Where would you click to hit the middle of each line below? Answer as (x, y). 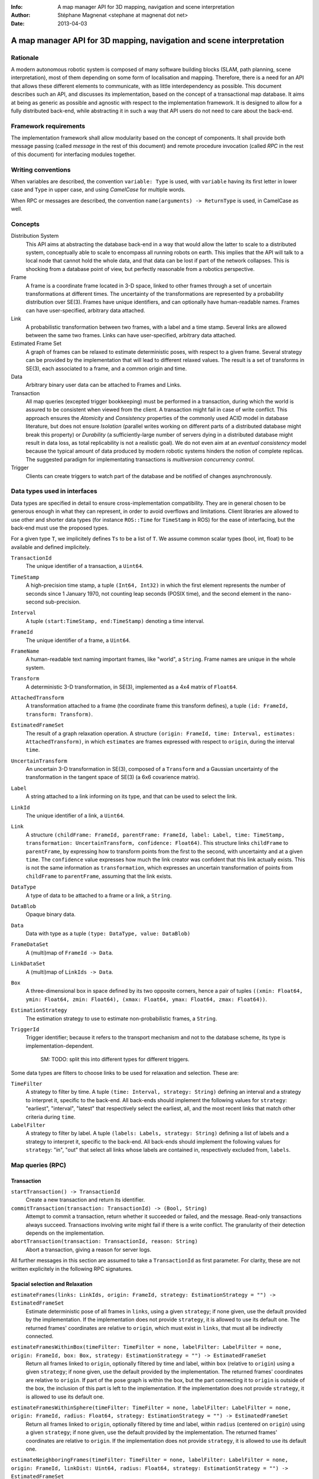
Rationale (25, 57)
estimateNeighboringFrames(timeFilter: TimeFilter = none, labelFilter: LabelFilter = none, (150, 1460)
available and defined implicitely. (51, 547)
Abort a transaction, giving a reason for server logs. (89, 1249)
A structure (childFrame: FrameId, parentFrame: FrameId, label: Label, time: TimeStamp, (155, 835)
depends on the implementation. (65, 1233)
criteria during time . (51, 1117)
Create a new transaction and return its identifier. (85, 1200)
